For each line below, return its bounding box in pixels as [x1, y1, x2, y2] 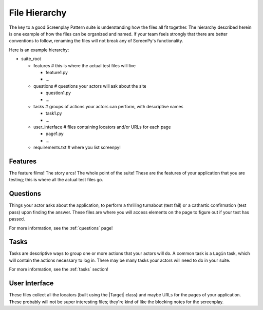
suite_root [21, 56, 41, 62]
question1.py [45, 90, 71, 96]
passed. [9, 216, 25, 222]
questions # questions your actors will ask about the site [33, 83, 147, 89]
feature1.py [45, 69, 68, 75]
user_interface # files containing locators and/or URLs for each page [33, 124, 171, 130]
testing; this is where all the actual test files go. [9, 177, 103, 183]
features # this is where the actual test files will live [33, 62, 136, 68]
